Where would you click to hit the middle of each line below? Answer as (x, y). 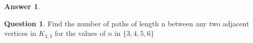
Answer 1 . (22, 6)
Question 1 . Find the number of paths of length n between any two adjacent (127, 23)
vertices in (20, 33)
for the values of (80, 33)
